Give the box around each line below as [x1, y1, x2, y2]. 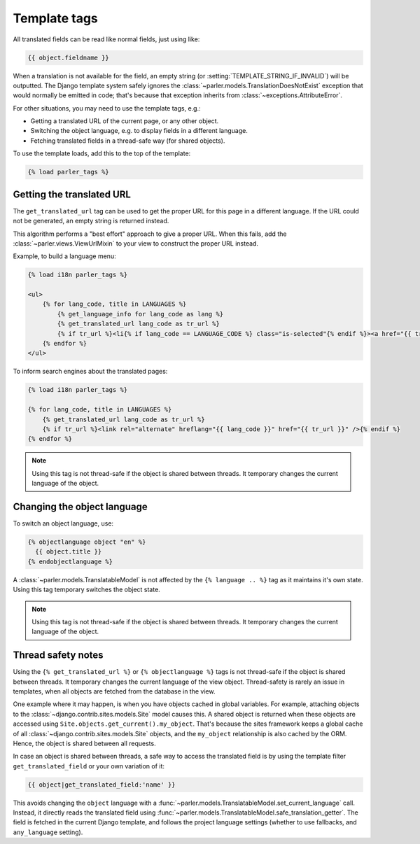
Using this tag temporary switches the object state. [13, 585, 160, 594]
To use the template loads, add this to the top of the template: [13, 149, 191, 157]
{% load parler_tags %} [27, 168, 110, 176]
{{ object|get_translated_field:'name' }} [27, 780, 176, 789]
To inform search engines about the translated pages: [13, 367, 168, 376]
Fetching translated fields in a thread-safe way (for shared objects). [30, 136, 225, 145]
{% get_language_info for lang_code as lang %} [57, 310, 224, 318]
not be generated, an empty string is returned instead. [13, 217, 169, 225]
